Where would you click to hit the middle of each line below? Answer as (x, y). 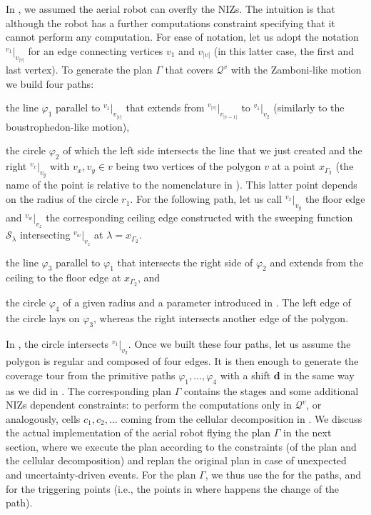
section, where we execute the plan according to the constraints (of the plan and (181, 446)
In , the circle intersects (57, 343)
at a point (294, 166)
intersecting (45, 235)
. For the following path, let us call (206, 199)
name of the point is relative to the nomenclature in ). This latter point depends (182, 185)
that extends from (165, 107)
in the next (308, 432)
